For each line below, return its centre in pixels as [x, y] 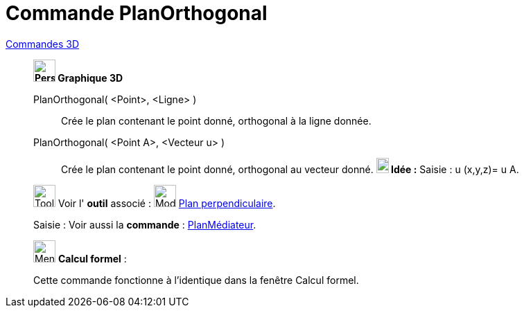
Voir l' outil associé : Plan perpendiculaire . [167, 203]
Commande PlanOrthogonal [137, 13]
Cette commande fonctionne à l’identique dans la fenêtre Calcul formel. [196, 280]
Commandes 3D [43, 44]
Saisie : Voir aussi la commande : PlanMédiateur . [145, 224]
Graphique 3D [90, 78]
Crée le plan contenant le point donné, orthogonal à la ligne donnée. [216, 120]
